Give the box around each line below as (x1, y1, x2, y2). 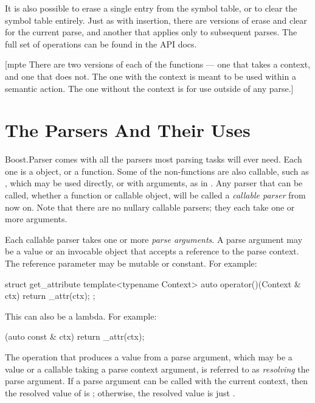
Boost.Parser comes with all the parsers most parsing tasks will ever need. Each (5, 153, 302, 166)
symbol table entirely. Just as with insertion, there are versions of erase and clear (5, 13, 307, 26)
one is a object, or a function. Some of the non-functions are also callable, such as (5, 164, 309, 177)
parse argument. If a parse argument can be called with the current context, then (5, 374, 308, 387)
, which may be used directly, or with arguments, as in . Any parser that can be (5, 177, 303, 189)
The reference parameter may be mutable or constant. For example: (5, 257, 257, 270)
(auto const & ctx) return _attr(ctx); (5, 330, 145, 343)
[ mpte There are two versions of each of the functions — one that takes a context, (5, 58, 311, 71)
